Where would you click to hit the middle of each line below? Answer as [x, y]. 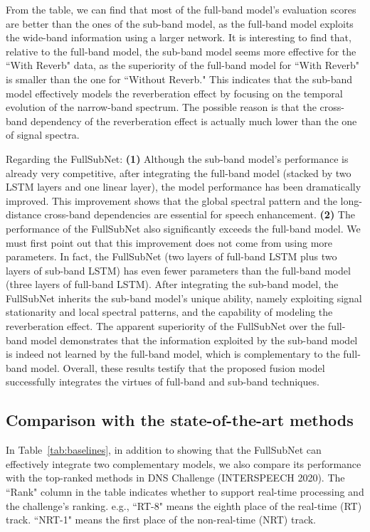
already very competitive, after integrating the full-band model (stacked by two [179, 172]
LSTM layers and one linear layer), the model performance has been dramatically [184, 187]
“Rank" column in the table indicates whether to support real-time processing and [185, 492]
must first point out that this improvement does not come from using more [169, 242]
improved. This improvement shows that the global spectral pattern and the [171, 200]
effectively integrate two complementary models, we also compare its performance [184, 463]
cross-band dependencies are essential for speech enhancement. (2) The [200, 214]
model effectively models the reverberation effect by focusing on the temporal [174, 93]
